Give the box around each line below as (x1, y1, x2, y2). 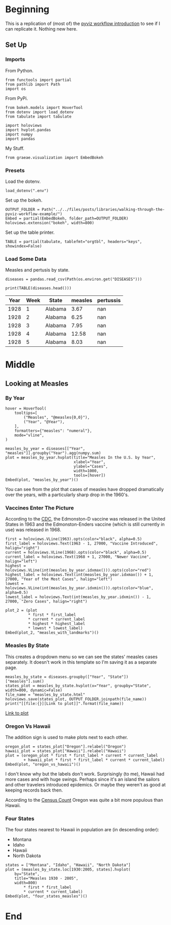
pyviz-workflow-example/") (5, 211, 63, 216)
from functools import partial (5, 77, 72, 83)
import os (5, 86, 26, 91)
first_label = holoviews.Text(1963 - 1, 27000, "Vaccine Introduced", (5, 541, 158, 546)
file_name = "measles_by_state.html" (5, 692, 85, 697)
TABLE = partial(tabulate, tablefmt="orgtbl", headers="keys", (5, 239, 142, 244)
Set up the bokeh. (5, 197, 43, 203)
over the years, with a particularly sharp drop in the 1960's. (5, 492, 129, 498)
